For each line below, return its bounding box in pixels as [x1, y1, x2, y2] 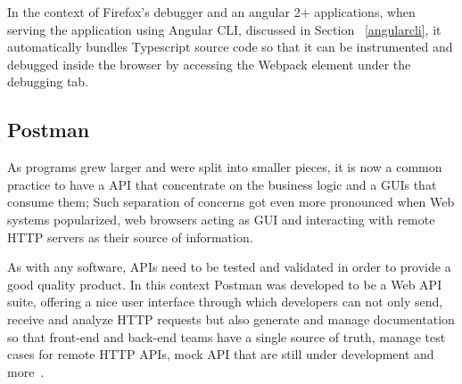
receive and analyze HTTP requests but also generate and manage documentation [7, 309, 455, 328]
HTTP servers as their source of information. [7, 227, 253, 246]
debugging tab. [7, 72, 89, 91]
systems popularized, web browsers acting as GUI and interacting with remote [7, 209, 435, 228]
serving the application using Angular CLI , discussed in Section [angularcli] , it [7, 20, 441, 38]
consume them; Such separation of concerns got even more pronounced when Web [7, 192, 455, 211]
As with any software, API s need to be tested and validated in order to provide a [7, 257, 451, 276]
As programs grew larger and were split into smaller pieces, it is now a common [7, 158, 442, 176]
